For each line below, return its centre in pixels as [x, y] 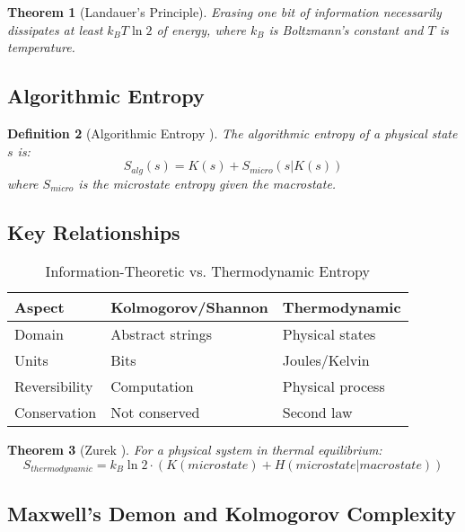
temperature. [41, 47]
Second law [317, 412]
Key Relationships [94, 231]
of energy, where [201, 29]
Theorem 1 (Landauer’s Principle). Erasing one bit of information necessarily [224, 12]
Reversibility [54, 386]
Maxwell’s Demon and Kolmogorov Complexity [232, 513]
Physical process [333, 386]
